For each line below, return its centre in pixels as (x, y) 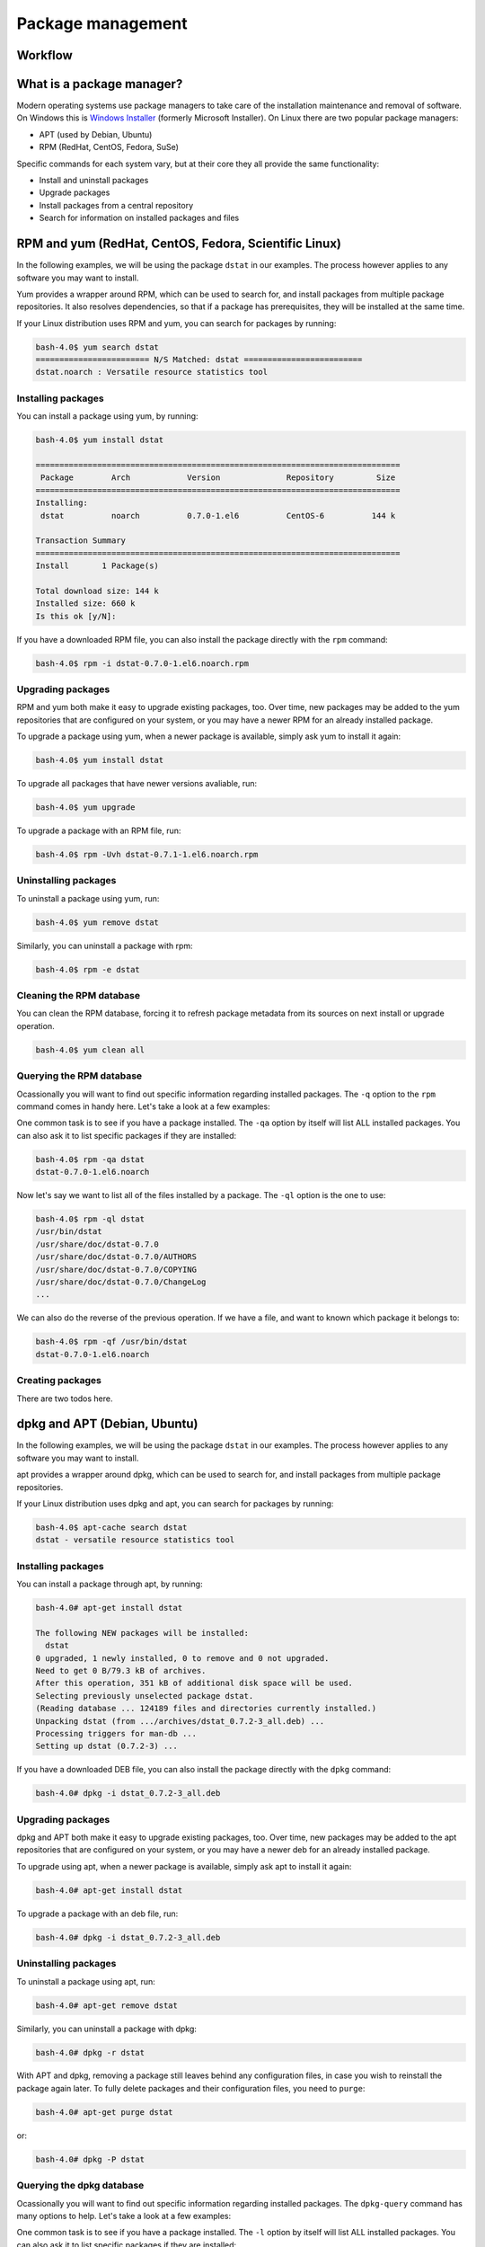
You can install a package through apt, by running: (110, 1584)
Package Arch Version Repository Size (218, 478)
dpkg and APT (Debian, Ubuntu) (107, 1424)
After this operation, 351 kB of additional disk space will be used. (194, 1683)
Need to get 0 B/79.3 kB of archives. (121, 1671)
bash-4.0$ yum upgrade (85, 808)
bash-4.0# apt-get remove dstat (107, 2005)
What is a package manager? (100, 84)
